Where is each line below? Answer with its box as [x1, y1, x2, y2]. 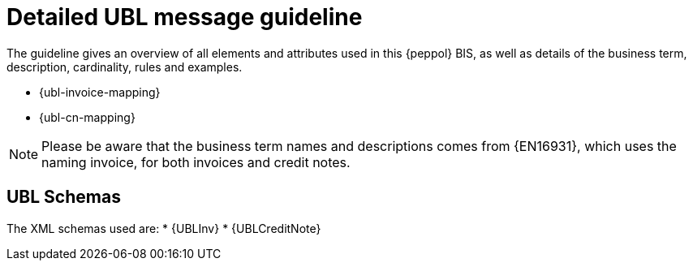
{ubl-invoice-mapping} [39, 84, 161, 99]
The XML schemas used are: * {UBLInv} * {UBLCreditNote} [6, 221, 321, 235]
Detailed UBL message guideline [6, 3, 363, 31]
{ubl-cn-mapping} [39, 110, 136, 124]
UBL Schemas [6, 187, 121, 208]
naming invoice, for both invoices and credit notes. [41, 153, 351, 170]
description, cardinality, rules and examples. [6, 59, 243, 74]
